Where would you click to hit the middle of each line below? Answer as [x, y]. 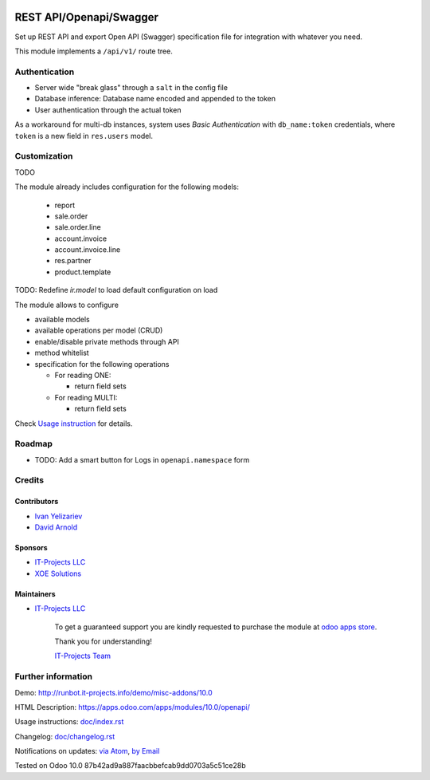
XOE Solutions [58, 573]
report [65, 205]
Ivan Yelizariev [59, 516]
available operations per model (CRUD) [99, 330]
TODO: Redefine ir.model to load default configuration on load [116, 290]
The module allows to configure [67, 305]
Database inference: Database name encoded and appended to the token [155, 99]
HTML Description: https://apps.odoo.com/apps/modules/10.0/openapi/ [132, 707]
